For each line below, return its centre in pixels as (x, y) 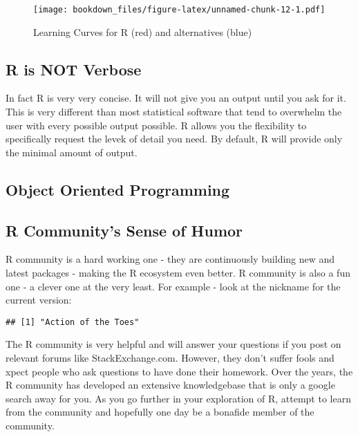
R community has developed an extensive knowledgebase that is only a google (170, 385)
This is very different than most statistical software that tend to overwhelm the (174, 112)
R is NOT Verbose (74, 69)
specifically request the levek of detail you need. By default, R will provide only (174, 139)
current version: (39, 300)
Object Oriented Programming (118, 189)
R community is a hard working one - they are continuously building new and (170, 259)
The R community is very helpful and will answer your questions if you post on (173, 344)
